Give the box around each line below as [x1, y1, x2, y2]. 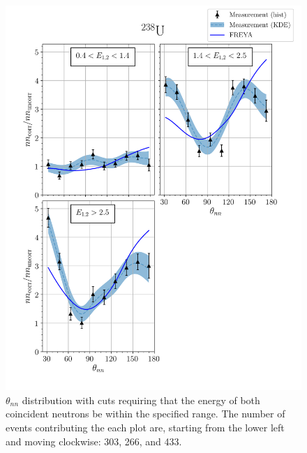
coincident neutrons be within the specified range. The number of [6, 406, 285, 421]
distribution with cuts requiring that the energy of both [22, 392, 260, 407]
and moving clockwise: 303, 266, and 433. [6, 433, 182, 448]
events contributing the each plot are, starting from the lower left [6, 419, 285, 434]
